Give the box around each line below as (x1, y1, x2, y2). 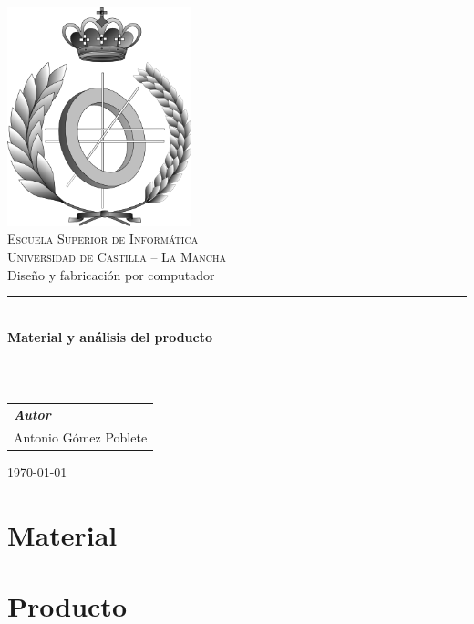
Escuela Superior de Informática (7, 229, 199, 248)
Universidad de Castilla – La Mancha (7, 247, 227, 266)
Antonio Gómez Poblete (14, 427, 148, 446)
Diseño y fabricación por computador (7, 265, 215, 284)
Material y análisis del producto (7, 327, 213, 346)
